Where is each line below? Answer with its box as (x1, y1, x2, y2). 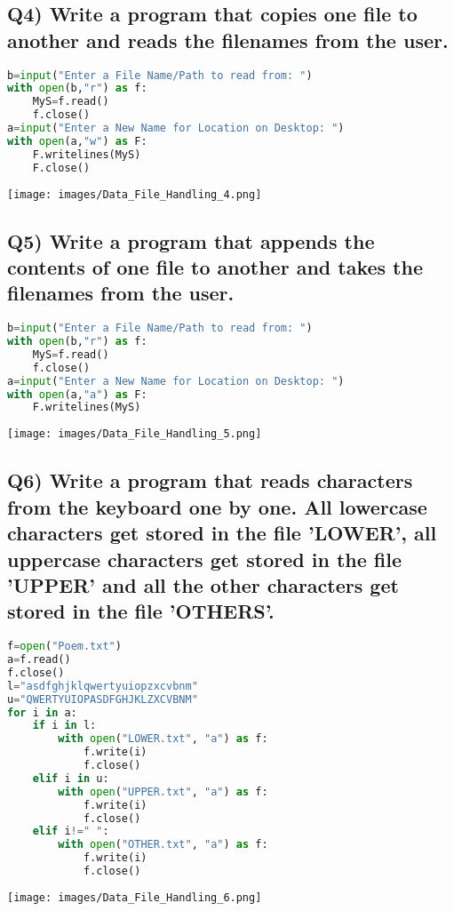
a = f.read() (7, 653, 71, 667)
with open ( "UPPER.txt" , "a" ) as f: (58, 785, 268, 798)
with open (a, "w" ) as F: (7, 134, 147, 148)
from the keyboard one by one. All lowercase (7, 492, 427, 520)
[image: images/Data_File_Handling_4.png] (7, 188, 262, 201)
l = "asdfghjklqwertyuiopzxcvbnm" (7, 679, 198, 692)
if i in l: (32, 719, 97, 732)
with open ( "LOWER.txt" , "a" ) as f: (58, 732, 268, 746)
